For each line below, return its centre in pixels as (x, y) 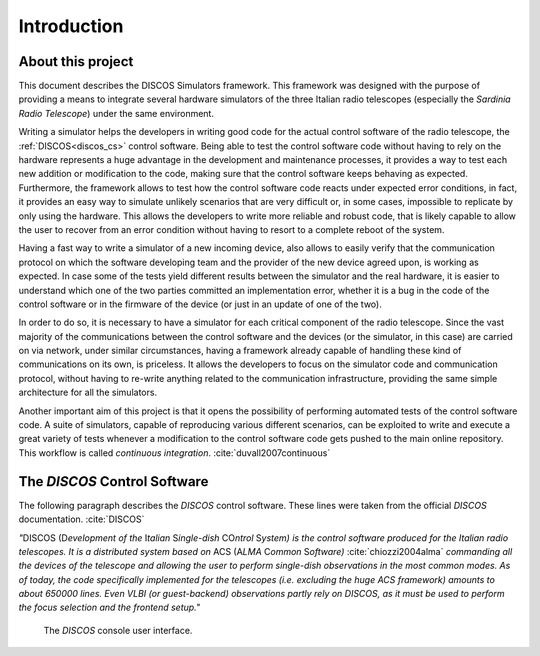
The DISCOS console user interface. (118, 630)
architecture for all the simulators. (88, 392)
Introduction (71, 26)
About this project (76, 61)
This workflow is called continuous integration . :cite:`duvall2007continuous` (174, 452)
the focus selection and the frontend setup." (109, 607)
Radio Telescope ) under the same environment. (116, 113)
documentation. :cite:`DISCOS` (81, 519)
